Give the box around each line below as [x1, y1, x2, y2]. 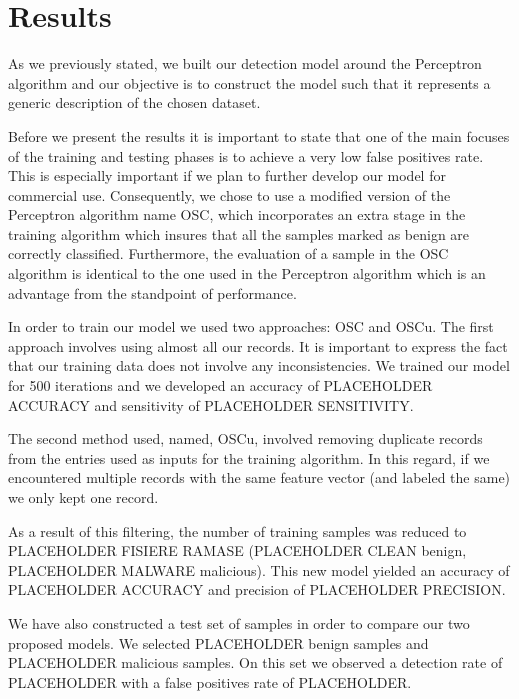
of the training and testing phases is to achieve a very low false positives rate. [8, 145, 484, 166]
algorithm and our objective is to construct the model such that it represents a [8, 72, 491, 93]
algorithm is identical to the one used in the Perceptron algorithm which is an [8, 263, 486, 284]
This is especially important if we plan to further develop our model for [8, 165, 446, 186]
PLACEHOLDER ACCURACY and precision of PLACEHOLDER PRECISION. [8, 579, 506, 600]
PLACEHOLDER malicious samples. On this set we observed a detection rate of [8, 652, 503, 673]
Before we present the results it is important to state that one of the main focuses [8, 125, 510, 146]
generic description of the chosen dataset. [8, 92, 261, 113]
